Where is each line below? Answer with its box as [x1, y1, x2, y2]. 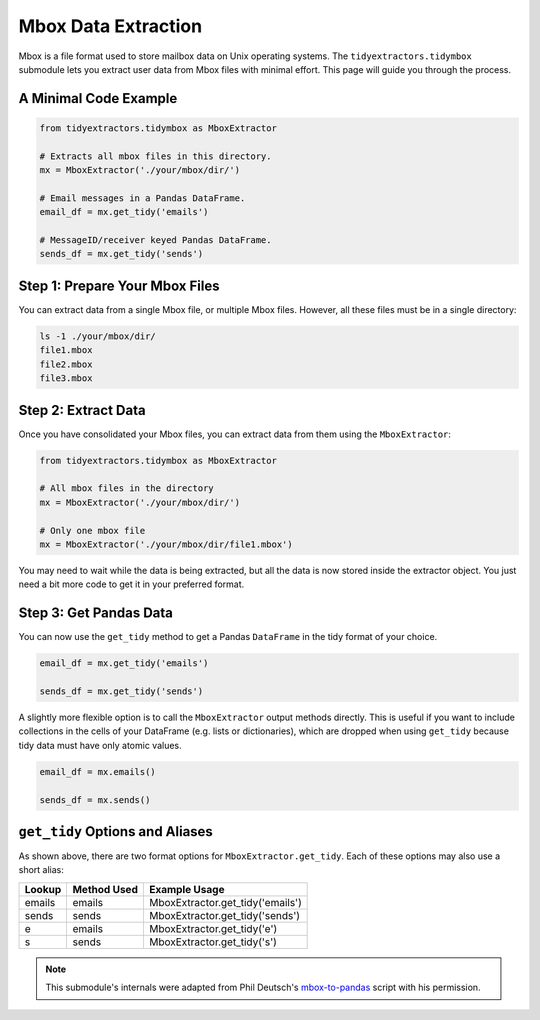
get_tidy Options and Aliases [18, 823, 214, 840]
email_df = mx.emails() [39, 766, 157, 777]
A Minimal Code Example [18, 90, 178, 107]
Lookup [24, 882, 62, 896]
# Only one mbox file [39, 525, 146, 536]
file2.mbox [39, 358, 93, 370]
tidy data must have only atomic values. [18, 739, 182, 751]
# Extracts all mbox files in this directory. [39, 150, 272, 162]
